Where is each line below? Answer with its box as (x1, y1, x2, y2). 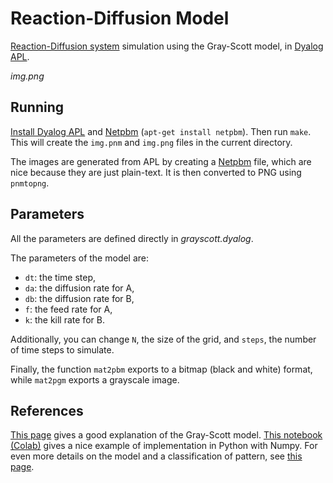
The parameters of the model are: (10, 252, 150, 264)
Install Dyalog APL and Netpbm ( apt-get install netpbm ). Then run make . (10, 125, 312, 137)
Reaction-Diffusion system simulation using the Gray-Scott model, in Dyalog (10, 40, 324, 52)
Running (10, 99, 65, 116)
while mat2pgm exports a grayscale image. (10, 373, 180, 386)
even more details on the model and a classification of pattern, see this (10, 450, 303, 462)
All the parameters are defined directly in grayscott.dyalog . (10, 232, 254, 244)
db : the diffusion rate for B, (24, 292, 135, 304)
